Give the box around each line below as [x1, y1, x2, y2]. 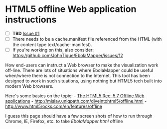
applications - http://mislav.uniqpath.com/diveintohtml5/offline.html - [5, 98, 147, 104]
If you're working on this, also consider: [12, 47, 94, 53]
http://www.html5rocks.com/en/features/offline [5, 103, 102, 110]
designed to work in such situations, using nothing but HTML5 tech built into [5, 78, 162, 84]
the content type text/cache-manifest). [12, 42, 92, 48]
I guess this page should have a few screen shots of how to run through [5, 113, 153, 119]
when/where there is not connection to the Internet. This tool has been [5, 73, 151, 79]
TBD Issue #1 [12, 30, 40, 36]
